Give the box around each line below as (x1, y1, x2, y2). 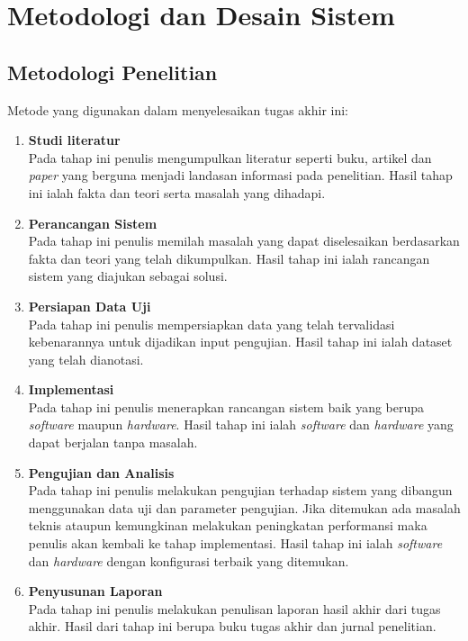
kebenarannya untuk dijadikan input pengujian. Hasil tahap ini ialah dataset (28, 332, 453, 351)
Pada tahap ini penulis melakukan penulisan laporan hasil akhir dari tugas (28, 599, 441, 618)
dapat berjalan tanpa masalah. (28, 433, 198, 452)
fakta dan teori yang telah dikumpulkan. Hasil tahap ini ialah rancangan (28, 248, 430, 267)
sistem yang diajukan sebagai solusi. (28, 266, 228, 285)
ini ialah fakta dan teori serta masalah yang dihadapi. (28, 183, 326, 202)
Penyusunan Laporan (28, 582, 163, 600)
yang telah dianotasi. (28, 349, 144, 368)
